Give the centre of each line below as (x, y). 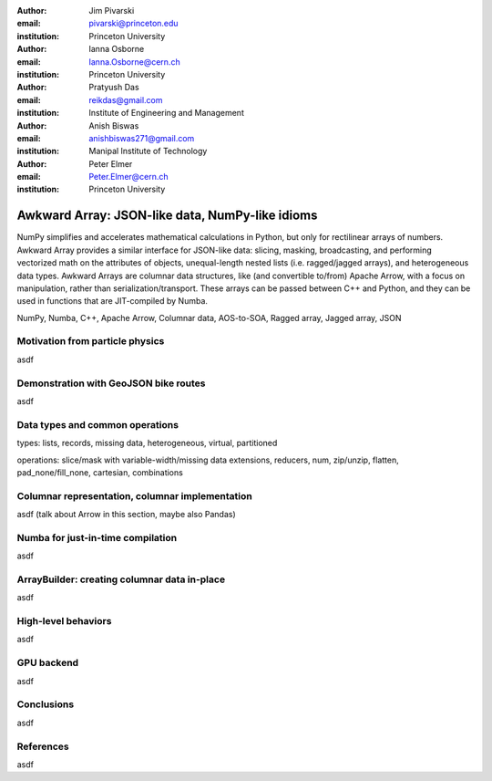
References (43, 746)
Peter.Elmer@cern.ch (128, 177)
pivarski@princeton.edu (133, 24)
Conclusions (46, 704)
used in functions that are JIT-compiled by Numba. (113, 301)
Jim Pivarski (112, 10)
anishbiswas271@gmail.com (142, 138)
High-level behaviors (64, 621)
